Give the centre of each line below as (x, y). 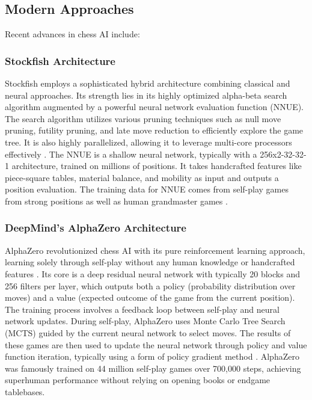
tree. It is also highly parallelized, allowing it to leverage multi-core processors (148, 142)
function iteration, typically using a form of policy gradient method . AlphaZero (152, 356)
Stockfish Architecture (60, 60)
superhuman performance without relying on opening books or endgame (138, 380)
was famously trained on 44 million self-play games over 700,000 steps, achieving (153, 368)
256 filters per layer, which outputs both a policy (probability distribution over (150, 285)
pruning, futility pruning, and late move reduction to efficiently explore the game (154, 130)
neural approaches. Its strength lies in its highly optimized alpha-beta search (146, 95)
